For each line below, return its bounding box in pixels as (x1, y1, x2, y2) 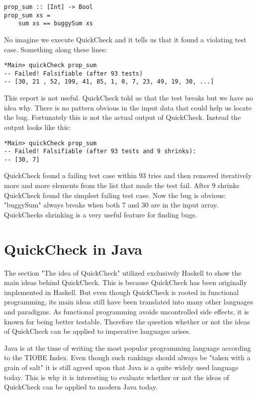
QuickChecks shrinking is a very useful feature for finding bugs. (4, 209, 197, 219)
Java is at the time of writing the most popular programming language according (4, 342, 251, 353)
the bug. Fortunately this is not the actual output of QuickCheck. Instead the (4, 112, 241, 122)
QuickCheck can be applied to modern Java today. (4, 382, 158, 392)
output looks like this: (4, 121, 71, 132)
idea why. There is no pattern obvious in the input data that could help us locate (4, 102, 252, 112)
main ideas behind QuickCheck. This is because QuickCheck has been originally (4, 277, 247, 288)
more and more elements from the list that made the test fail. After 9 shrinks (4, 180, 240, 191)
